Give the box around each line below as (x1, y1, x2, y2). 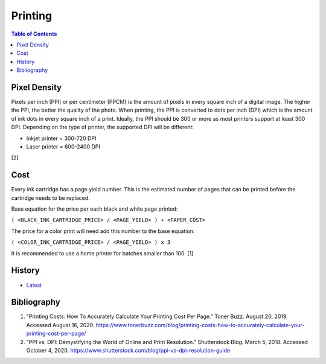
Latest (26, 281, 42, 289)
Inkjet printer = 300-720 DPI (26, 135, 97, 142)
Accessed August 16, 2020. (26, 321, 95, 328)
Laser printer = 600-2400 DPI (26, 142, 101, 150)
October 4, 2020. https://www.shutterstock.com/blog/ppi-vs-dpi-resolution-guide (26, 346, 231, 354)
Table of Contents (11, 30, 57, 37)
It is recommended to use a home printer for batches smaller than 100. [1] (11, 249, 194, 257)
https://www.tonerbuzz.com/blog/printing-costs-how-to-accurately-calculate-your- (95, 321, 305, 328)
